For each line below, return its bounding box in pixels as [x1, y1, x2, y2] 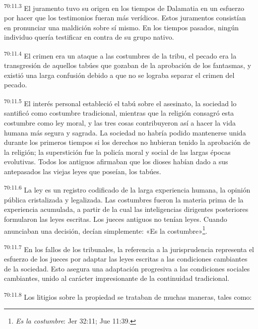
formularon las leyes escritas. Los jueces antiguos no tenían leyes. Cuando [4, 213, 227, 224]
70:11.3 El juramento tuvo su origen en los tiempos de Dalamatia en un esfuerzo [4, 1, 245, 13]
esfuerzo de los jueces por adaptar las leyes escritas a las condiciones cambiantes [4, 254, 248, 263]
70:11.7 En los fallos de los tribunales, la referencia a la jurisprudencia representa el [4, 242, 255, 254]
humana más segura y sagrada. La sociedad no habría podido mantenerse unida [4, 127, 246, 137]
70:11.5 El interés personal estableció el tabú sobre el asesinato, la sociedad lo [4, 97, 237, 108]
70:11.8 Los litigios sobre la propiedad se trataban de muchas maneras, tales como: [4, 290, 252, 302]
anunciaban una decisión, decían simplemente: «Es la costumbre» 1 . [4, 224, 207, 236]
